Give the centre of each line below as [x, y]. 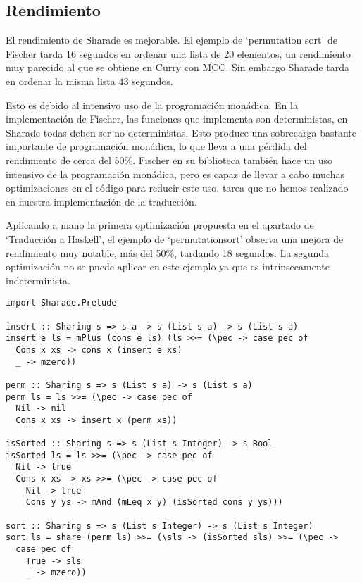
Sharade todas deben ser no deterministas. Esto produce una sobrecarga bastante [181, 132]
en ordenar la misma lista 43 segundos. [89, 81]
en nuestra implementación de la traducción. [101, 201]
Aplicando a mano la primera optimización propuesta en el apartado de [160, 225]
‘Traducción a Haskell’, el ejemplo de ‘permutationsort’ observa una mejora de [175, 238]
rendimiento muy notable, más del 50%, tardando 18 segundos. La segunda [168, 252]
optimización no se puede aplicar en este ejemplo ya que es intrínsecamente [168, 267]
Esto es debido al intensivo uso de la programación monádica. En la [152, 105]
